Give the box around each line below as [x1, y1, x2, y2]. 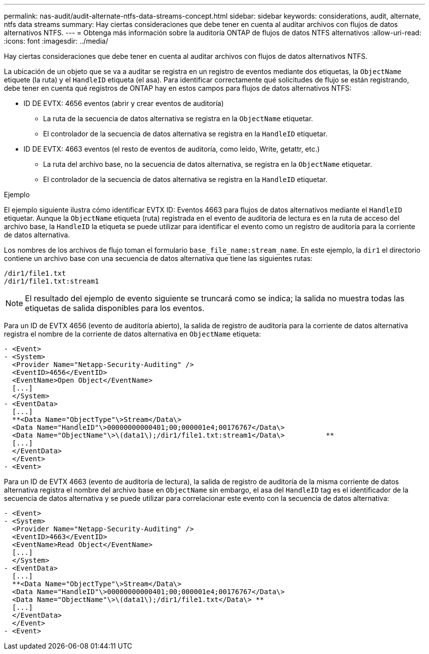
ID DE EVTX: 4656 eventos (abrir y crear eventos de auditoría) [24, 99, 224, 107]
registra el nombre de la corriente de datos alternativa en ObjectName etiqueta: [4, 330, 261, 338]
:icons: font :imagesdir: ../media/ [4, 37, 108, 45]
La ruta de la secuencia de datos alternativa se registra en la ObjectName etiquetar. [43, 114, 313, 123]
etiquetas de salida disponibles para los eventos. [25, 303, 205, 313]
